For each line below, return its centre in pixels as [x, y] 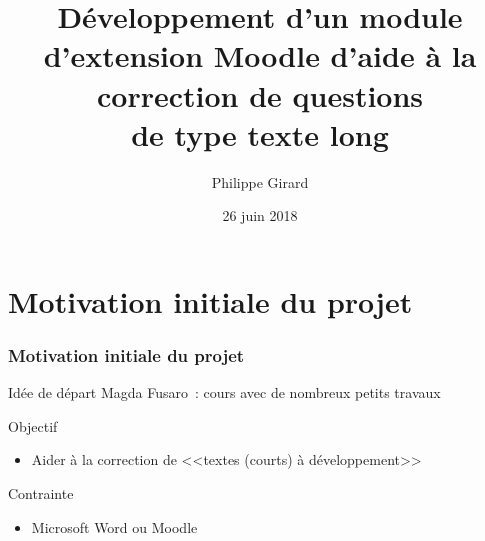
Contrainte [41, 493]
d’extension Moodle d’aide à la [260, 55]
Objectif [33, 425]
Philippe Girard [260, 181]
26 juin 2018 [260, 215]
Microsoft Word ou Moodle [114, 526]
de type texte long [260, 133]
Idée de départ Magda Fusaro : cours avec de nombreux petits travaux [224, 392]
